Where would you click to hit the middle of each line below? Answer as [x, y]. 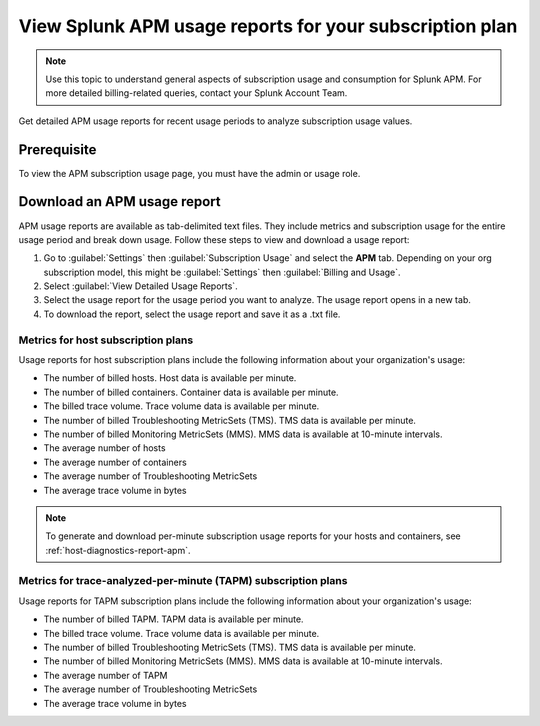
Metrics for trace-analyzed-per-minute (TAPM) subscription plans [183, 581]
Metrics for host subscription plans [106, 340]
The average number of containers [115, 462]
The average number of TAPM [106, 675]
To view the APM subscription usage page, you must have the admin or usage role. [189, 173]
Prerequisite [57, 149]
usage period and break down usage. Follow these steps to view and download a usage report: [214, 239]
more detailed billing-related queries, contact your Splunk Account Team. [196, 93]
